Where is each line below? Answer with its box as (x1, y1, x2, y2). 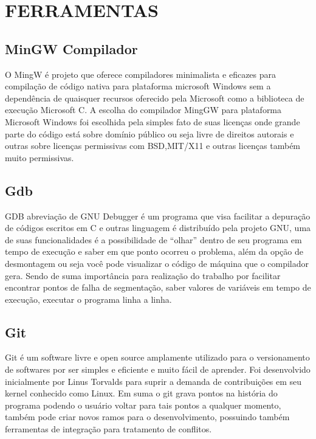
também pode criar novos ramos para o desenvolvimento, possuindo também (5, 410, 290, 423)
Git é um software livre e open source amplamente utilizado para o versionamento (5, 351, 310, 364)
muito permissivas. (5, 151, 74, 164)
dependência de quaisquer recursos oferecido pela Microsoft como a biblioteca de (5, 91, 304, 104)
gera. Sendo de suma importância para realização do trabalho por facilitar (5, 269, 281, 282)
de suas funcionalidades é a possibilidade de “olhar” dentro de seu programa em (5, 233, 302, 246)
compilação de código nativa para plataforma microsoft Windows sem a (5, 80, 271, 92)
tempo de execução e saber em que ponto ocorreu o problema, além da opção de (5, 245, 303, 258)
